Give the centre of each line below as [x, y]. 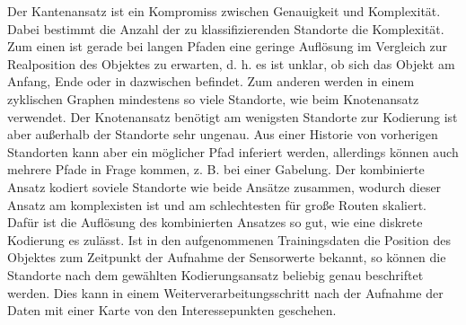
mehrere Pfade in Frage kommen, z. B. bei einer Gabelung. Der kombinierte [216, 169]
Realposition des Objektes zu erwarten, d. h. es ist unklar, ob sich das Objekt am [231, 63]
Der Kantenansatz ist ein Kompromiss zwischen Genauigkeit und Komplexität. [224, 11]
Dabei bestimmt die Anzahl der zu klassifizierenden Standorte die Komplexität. [226, 28]
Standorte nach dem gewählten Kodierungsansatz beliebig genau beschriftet [215, 274]
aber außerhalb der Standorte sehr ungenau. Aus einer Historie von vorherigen [223, 134]
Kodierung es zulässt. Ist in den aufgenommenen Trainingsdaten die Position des [229, 239]
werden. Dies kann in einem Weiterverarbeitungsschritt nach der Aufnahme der [225, 292]
